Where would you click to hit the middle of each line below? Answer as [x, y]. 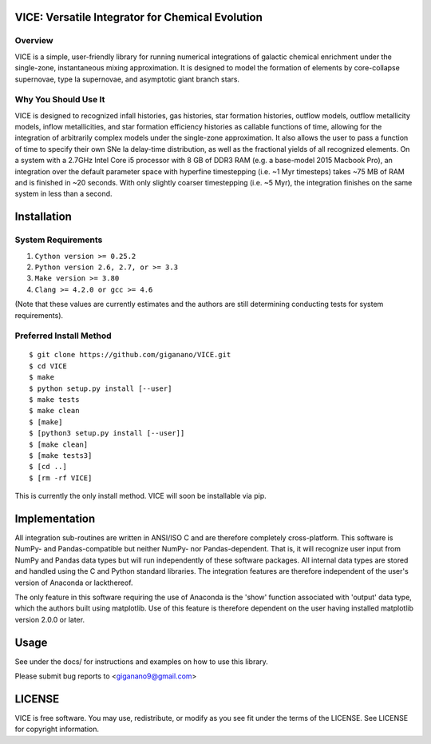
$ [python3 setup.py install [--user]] [107, 433]
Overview [34, 41]
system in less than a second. [63, 194]
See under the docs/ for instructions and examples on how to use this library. [142, 661]
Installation [43, 217]
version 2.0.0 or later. [50, 619]
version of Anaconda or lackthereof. [74, 583]
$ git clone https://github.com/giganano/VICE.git [130, 355]
